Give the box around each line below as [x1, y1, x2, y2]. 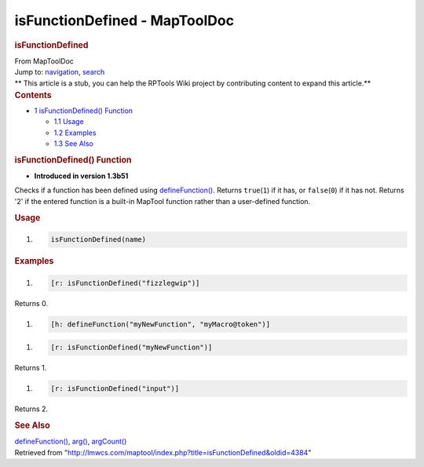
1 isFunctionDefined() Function [34, 106, 133, 115]
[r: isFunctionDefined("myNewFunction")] [50, 343, 213, 352]
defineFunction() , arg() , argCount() [14, 436, 127, 447]
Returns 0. [14, 298, 49, 308]
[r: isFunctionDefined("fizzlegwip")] [50, 279, 200, 287]
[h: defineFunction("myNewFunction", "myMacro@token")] [50, 319, 271, 329]
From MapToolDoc [14, 56, 75, 66]
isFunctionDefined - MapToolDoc [14, 12, 235, 29]
